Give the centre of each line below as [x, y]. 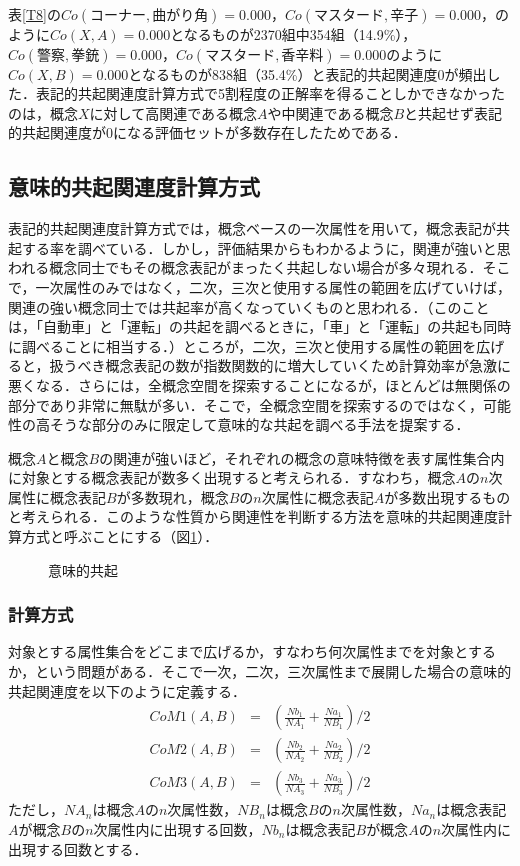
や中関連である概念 [330, 112]
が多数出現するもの [447, 496]
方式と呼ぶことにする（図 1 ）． [120, 536]
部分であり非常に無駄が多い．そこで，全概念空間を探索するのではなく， [245, 404]
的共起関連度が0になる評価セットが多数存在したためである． [207, 132]
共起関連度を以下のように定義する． [127, 690]
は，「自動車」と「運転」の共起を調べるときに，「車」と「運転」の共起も [246, 326]
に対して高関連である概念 [173, 112]
